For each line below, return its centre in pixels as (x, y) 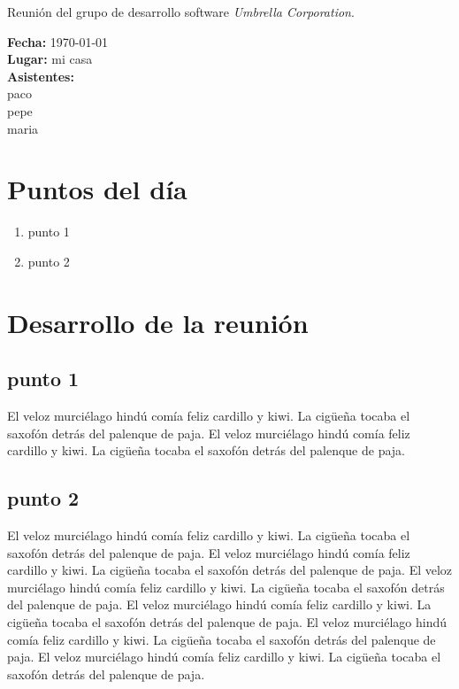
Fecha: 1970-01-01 (58, 41)
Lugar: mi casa (50, 59)
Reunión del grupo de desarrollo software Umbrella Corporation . (181, 12)
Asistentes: (41, 76)
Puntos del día (97, 189)
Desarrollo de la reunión (158, 322)
